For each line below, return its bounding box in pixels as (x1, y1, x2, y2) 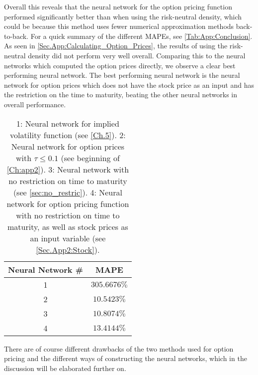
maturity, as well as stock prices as (7, 220, 128, 232)
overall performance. (4, 99, 66, 109)
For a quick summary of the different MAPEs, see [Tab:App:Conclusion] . (30, 30, 253, 41)
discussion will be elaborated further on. (4, 363, 126, 373)
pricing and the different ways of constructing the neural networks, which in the (4, 353, 247, 364)
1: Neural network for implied (16, 117, 119, 129)
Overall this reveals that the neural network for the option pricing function (4, 1, 232, 11)
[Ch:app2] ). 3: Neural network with (6, 163, 129, 175)
